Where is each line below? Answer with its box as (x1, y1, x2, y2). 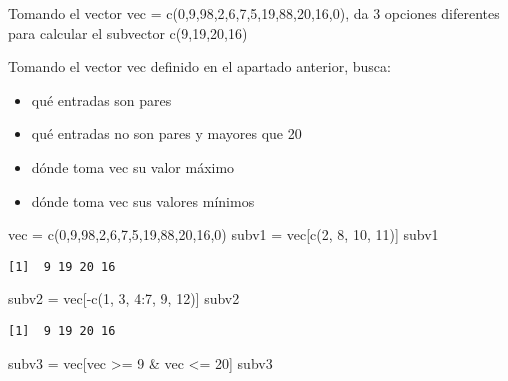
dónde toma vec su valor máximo (31, 156, 235, 177)
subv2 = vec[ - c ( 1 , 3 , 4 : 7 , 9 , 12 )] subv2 (8, 288, 240, 309)
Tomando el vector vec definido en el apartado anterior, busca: (8, 56, 391, 77)
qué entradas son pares (31, 89, 172, 110)
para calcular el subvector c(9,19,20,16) (8, 22, 248, 43)
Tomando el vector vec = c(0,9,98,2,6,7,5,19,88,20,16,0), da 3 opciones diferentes (8, 3, 500, 23)
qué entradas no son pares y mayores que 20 (31, 123, 302, 144)
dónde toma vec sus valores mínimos (31, 190, 255, 211)
